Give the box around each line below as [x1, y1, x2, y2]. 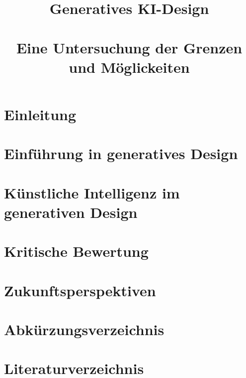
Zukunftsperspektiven [4, 280, 156, 300]
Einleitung [4, 104, 77, 124]
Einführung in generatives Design [4, 143, 238, 164]
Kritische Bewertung [4, 241, 149, 261]
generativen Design [4, 201, 138, 222]
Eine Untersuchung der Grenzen [16, 37, 243, 57]
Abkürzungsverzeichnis [4, 319, 164, 339]
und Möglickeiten [69, 56, 190, 77]
